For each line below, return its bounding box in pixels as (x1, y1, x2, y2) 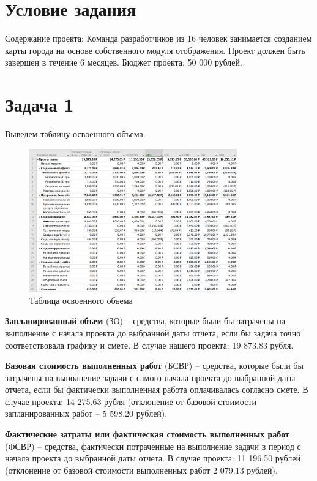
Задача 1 (5, 92, 74, 117)
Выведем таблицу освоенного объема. (5, 127, 146, 140)
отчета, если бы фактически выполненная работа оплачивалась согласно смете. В (5, 383, 308, 396)
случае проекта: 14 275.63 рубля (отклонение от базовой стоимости (5, 395, 257, 407)
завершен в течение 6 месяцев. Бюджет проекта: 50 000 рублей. (5, 56, 242, 69)
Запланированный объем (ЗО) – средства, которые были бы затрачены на (5, 314, 286, 327)
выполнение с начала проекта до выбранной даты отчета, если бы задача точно (5, 326, 301, 339)
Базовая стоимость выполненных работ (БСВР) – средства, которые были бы (5, 359, 304, 372)
